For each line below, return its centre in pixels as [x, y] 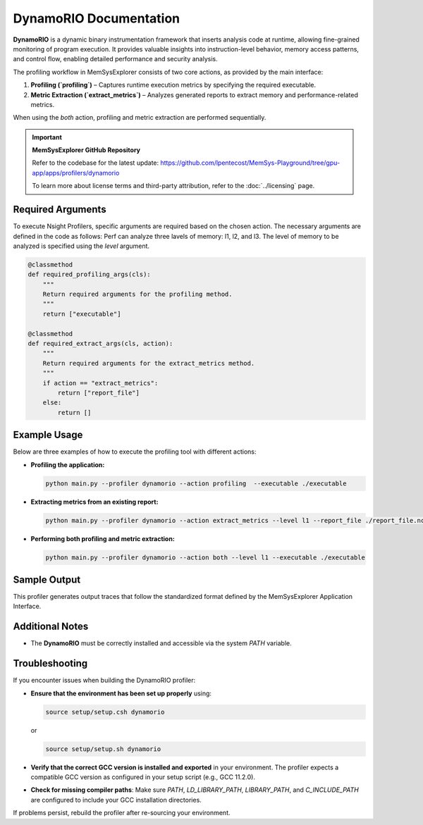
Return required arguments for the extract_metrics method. [149, 363]
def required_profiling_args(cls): [89, 274]
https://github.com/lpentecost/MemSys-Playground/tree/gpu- [250, 163]
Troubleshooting [50, 663]
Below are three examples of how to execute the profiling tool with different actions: [135, 452]
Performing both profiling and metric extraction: [103, 538]
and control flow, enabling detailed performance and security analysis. [115, 59]
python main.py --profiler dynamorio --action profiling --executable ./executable [196, 483]
